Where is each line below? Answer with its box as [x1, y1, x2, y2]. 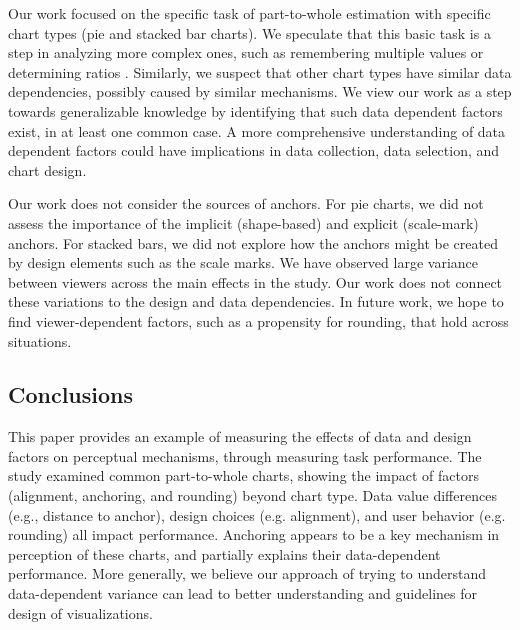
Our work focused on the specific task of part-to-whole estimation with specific [8, 3, 491, 23]
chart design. [8, 159, 87, 180]
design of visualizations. [8, 602, 153, 623]
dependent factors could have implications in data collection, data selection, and [8, 140, 500, 161]
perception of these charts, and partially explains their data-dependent [8, 543, 441, 564]
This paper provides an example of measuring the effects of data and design [8, 426, 472, 447]
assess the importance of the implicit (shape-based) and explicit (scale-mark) [8, 212, 479, 233]
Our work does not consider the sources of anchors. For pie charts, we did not [8, 193, 484, 214]
